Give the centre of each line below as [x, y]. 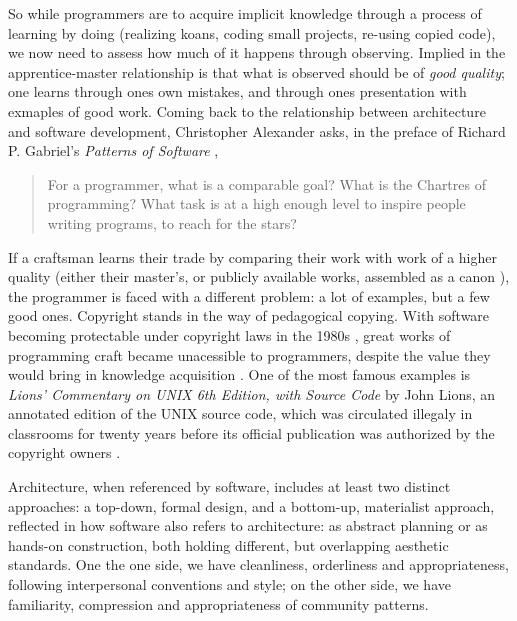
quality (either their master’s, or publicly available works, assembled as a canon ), [259, 276]
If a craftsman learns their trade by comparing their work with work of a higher [252, 256]
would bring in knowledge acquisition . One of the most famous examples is [239, 374]
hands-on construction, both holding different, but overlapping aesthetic [228, 544]
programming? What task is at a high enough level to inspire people [256, 203]
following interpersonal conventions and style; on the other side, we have [229, 584]
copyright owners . [64, 452]
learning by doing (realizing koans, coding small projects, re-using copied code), [252, 32]
